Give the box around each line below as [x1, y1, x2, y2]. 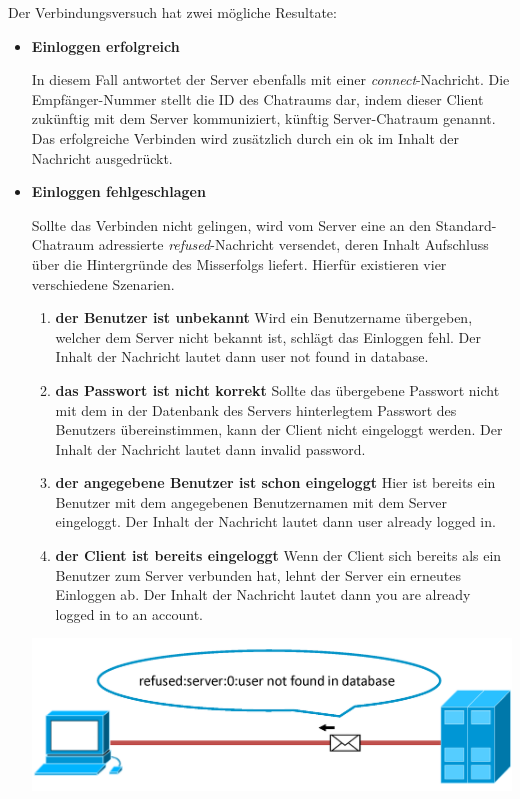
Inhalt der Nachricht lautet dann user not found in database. [55, 346, 429, 367]
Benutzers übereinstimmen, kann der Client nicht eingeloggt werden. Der [55, 419, 503, 440]
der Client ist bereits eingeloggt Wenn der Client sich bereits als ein [55, 545, 502, 566]
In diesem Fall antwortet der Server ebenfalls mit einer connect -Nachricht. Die [31, 69, 510, 90]
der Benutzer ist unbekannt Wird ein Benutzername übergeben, [55, 307, 473, 328]
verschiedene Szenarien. [31, 273, 175, 294]
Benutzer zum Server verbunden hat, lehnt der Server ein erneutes [55, 564, 462, 585]
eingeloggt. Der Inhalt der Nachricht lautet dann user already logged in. [55, 511, 496, 532]
